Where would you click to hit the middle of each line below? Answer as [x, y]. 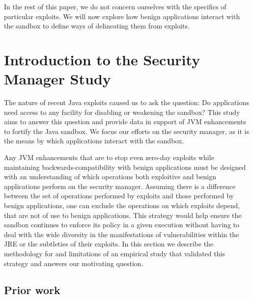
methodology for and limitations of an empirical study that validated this [114, 253]
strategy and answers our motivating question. [74, 263]
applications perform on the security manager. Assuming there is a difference [120, 186]
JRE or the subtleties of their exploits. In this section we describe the [109, 244]
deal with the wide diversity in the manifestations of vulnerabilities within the [122, 234]
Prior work [32, 289]
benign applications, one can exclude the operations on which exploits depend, [122, 205]
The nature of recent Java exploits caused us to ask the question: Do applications [126, 102]
